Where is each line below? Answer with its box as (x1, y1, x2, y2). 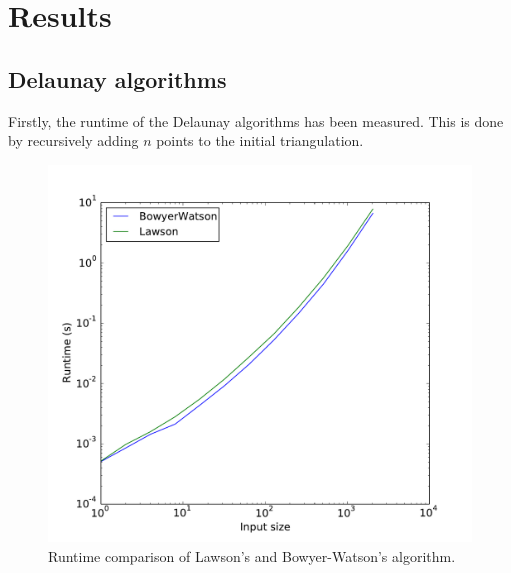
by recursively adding (8, 130, 139, 151)
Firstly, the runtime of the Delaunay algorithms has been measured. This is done (8, 110, 504, 131)
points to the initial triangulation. (156, 130, 364, 151)
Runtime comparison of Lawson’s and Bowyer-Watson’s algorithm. (48, 545, 456, 566)
